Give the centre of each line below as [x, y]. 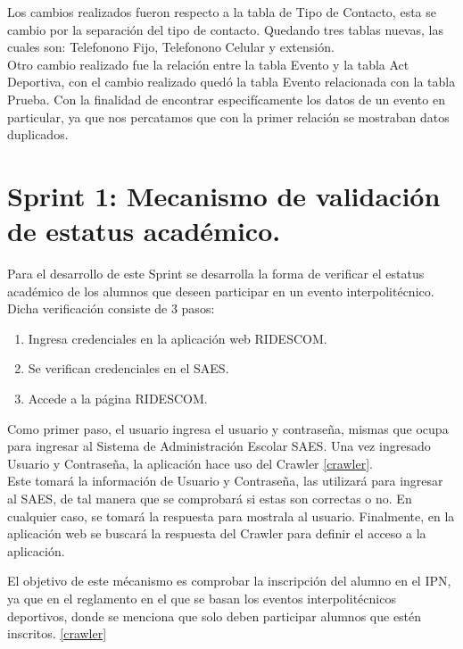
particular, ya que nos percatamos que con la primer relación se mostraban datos [228, 116]
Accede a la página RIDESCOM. [118, 399]
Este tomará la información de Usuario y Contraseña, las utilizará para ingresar [225, 481]
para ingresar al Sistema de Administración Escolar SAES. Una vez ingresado [219, 446]
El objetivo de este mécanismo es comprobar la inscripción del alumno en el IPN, [229, 581]
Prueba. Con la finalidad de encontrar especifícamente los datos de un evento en [226, 99]
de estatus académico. [144, 231]
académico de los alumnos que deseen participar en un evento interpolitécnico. [221, 291]
